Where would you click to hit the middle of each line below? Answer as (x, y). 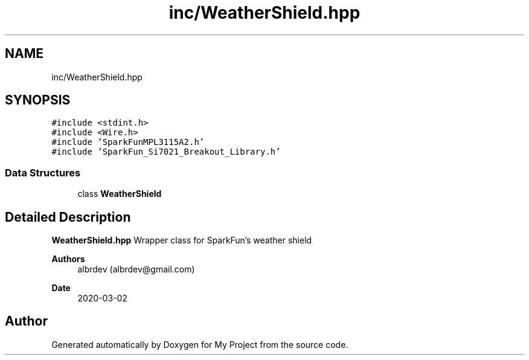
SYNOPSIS (38, 100)
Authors (68, 259)
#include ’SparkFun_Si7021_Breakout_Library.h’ (166, 152)
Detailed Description (68, 217)
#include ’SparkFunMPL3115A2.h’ (128, 142)
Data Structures (43, 172)
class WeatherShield (120, 194)
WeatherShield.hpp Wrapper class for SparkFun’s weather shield (182, 240)
